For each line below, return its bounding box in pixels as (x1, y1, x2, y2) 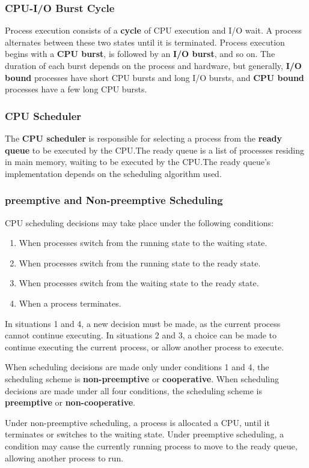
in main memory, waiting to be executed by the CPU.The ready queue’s (5, 155, 271, 168)
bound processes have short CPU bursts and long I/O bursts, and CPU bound (5, 71, 304, 83)
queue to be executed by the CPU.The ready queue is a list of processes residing (5, 143, 305, 156)
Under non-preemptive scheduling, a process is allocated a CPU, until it (5, 416, 270, 428)
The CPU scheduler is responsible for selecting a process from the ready (5, 132, 283, 144)
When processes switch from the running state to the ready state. (19, 256, 261, 269)
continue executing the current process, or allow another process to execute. (5, 340, 284, 353)
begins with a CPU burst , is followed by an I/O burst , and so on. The (5, 47, 275, 60)
